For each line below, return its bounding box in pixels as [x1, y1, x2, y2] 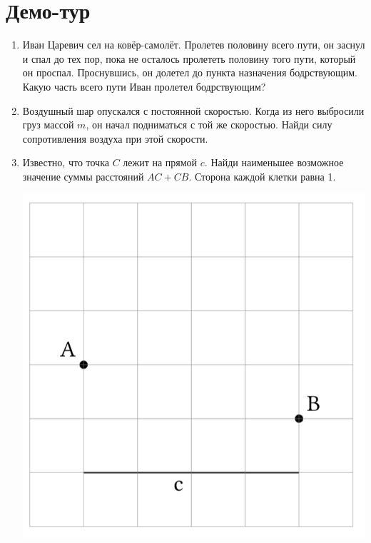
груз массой [22, 117, 74, 132]
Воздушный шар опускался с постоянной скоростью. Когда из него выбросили [22, 103, 365, 118]
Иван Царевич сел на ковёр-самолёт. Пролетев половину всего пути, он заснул [22, 37, 365, 52]
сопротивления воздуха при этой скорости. [22, 131, 208, 146]
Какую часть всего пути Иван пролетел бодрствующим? [22, 78, 266, 93]
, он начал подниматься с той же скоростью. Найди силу [86, 117, 332, 132]
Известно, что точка [22, 155, 109, 170]
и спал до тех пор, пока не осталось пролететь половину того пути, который [22, 51, 356, 66]
